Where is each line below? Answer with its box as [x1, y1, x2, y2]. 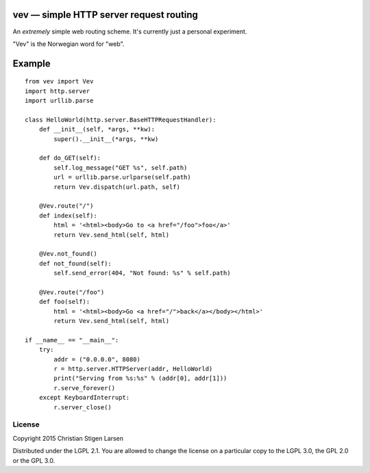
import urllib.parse [25, 97, 94, 105]
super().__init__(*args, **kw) [53, 135, 159, 143]
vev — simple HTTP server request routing [12, 9, 199, 21]
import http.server [25, 87, 90, 95]
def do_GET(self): [38, 154, 101, 162]
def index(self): [38, 212, 97, 219]
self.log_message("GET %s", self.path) [53, 164, 188, 171]
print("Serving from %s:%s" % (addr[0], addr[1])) [53, 374, 227, 383]
